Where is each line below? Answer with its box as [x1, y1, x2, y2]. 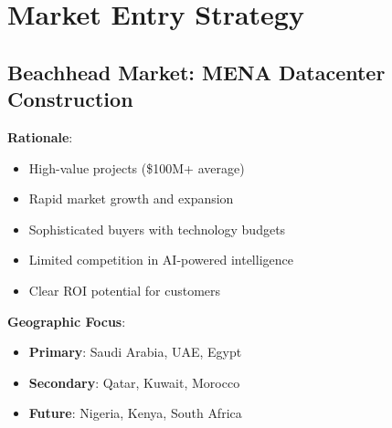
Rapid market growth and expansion [28, 189, 234, 208]
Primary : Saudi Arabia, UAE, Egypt [28, 342, 242, 361]
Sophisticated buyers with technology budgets [28, 219, 286, 238]
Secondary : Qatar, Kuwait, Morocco [28, 372, 240, 391]
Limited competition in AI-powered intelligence [28, 250, 293, 269]
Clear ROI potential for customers [28, 280, 221, 299]
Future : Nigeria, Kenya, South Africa [28, 403, 242, 423]
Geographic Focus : [7, 311, 126, 330]
